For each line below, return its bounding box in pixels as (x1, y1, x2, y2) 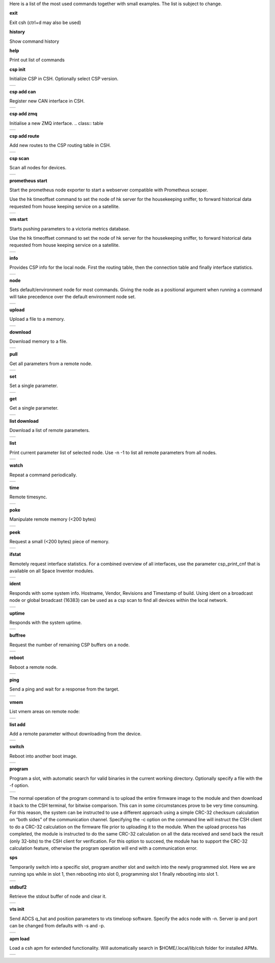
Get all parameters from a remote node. (9, 360, 93, 367)
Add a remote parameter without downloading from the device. (9, 730, 142, 737)
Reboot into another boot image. (9, 753, 77, 759)
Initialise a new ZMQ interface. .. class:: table (9, 120, 104, 126)
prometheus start (9, 178, 48, 184)
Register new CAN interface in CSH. (9, 97, 85, 104)
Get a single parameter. (9, 405, 59, 411)
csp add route (9, 133, 40, 139)
